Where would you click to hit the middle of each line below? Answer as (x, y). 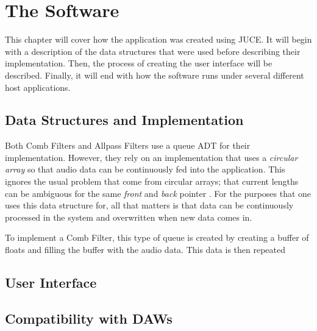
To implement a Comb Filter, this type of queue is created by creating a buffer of (157, 237)
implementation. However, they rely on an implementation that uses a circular (151, 157)
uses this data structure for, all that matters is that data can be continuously (149, 205)
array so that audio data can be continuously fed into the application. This (145, 169)
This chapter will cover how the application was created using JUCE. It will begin (158, 39)
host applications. (38, 87)
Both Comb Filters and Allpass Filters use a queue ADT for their (128, 145)
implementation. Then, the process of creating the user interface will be (139, 63)
